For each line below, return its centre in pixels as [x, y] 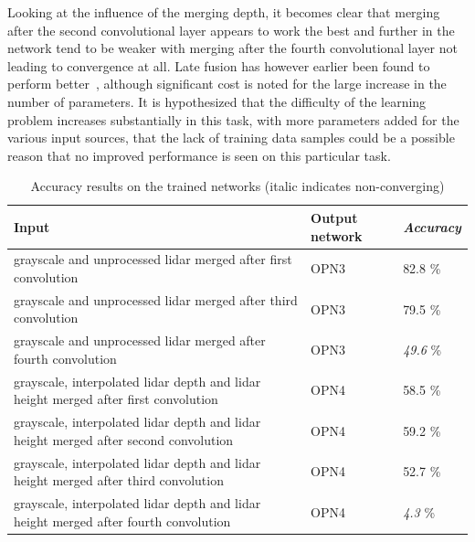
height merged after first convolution [116, 399]
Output [334, 217]
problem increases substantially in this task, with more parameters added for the [233, 119]
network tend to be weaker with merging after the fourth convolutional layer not [232, 48]
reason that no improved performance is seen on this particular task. [199, 155]
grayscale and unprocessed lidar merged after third [156, 299]
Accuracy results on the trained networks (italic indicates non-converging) [237, 186]
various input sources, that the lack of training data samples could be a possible [231, 138]
